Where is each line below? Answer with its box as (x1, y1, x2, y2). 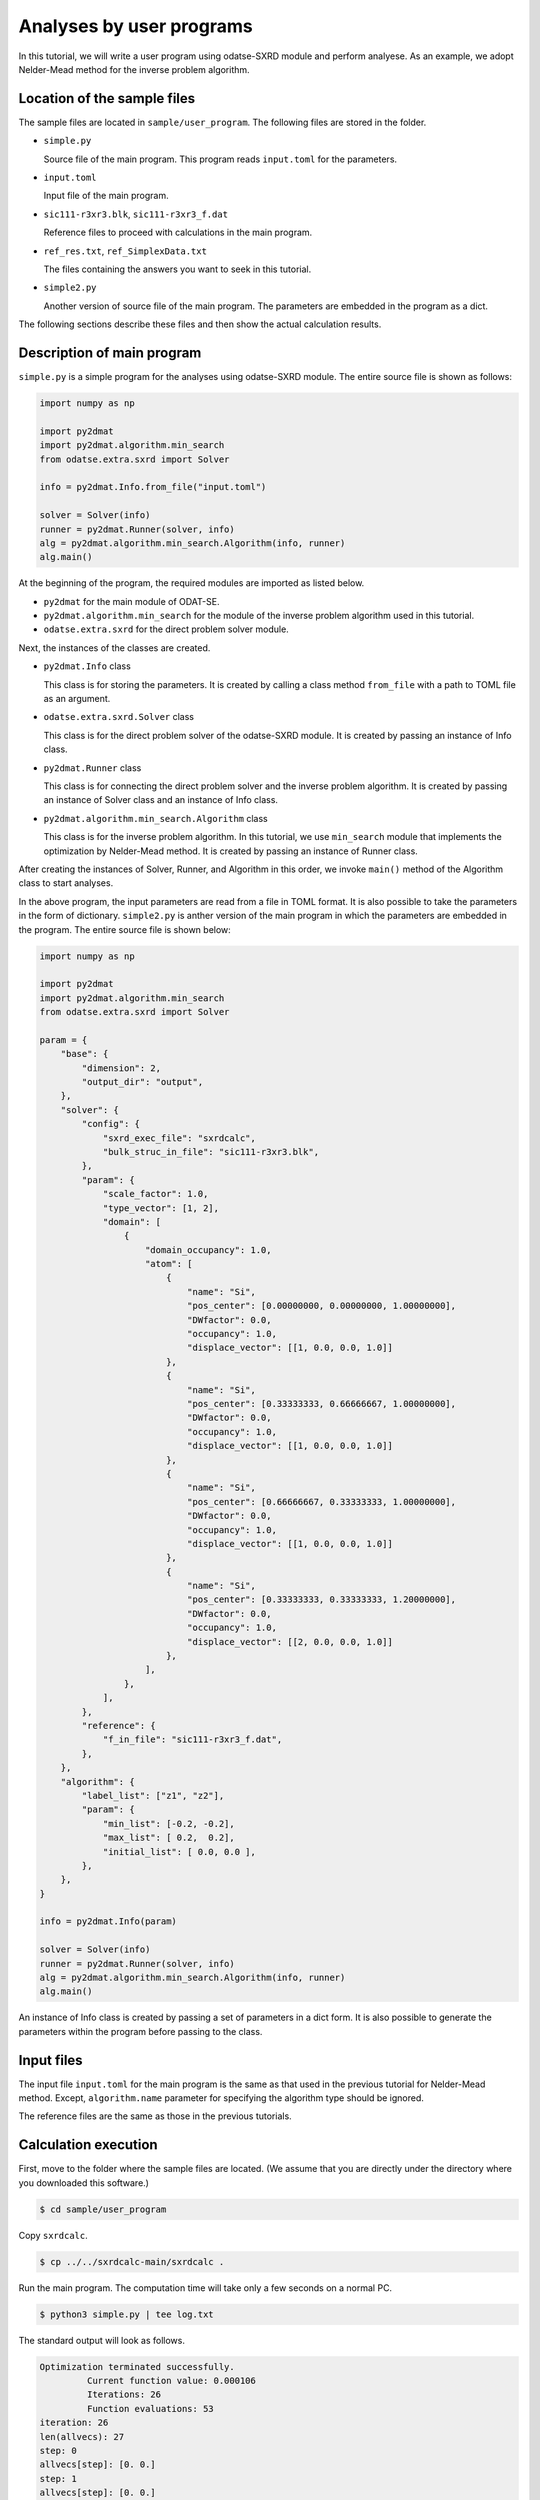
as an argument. (43, 693, 111, 705)
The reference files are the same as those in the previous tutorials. (18, 2110, 292, 2122)
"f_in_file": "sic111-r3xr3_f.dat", (102, 1734, 283, 1745)
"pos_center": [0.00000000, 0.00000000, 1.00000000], (186, 1300, 457, 1312)
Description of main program (18, 344, 202, 361)
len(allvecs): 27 (39, 2431, 125, 2442)
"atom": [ (145, 1258, 194, 1270)
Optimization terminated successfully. (39, 2361, 235, 2372)
